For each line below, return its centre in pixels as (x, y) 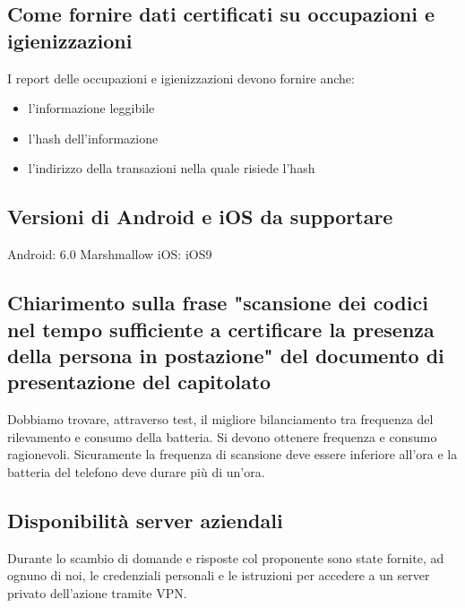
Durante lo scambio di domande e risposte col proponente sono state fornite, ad (226, 557)
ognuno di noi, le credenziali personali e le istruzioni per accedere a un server (219, 575)
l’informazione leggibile (91, 108)
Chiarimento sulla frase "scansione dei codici (218, 303)
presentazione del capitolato (139, 382)
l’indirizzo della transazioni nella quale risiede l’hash (172, 168)
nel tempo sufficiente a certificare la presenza (221, 329)
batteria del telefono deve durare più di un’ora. (136, 471)
